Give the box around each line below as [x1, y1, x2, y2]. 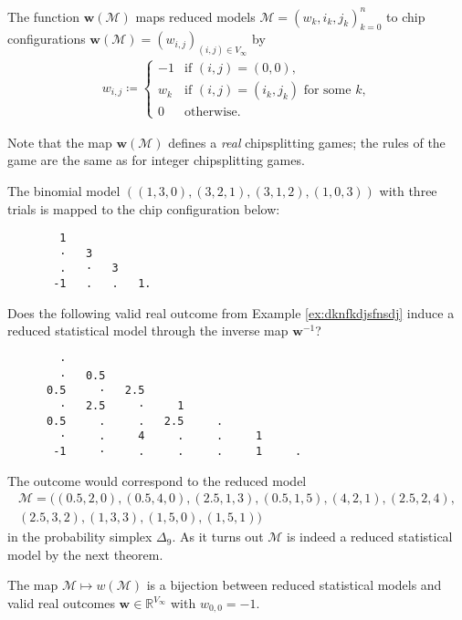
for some [303, 84, 352, 98]
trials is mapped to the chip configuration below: [7, 199, 280, 218]
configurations [7, 29, 86, 48]
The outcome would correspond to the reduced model [7, 470, 307, 490]
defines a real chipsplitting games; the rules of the [168, 132, 446, 151]
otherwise [184, 105, 237, 119]
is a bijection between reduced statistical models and [146, 575, 442, 594]
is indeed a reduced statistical [287, 527, 453, 546]
